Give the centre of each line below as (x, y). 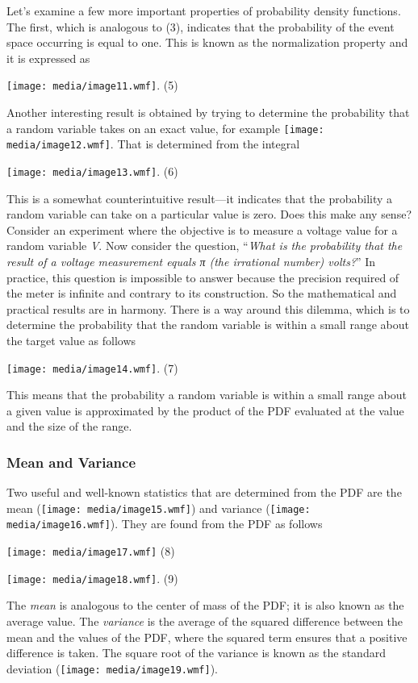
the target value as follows (71, 340)
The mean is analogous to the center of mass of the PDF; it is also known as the (205, 605)
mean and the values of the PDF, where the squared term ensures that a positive (207, 637)
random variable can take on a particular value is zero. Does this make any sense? (209, 214)
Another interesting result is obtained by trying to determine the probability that (208, 112)
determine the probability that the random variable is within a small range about (208, 325)
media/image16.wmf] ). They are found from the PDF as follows (165, 524)
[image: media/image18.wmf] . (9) (92, 578)
